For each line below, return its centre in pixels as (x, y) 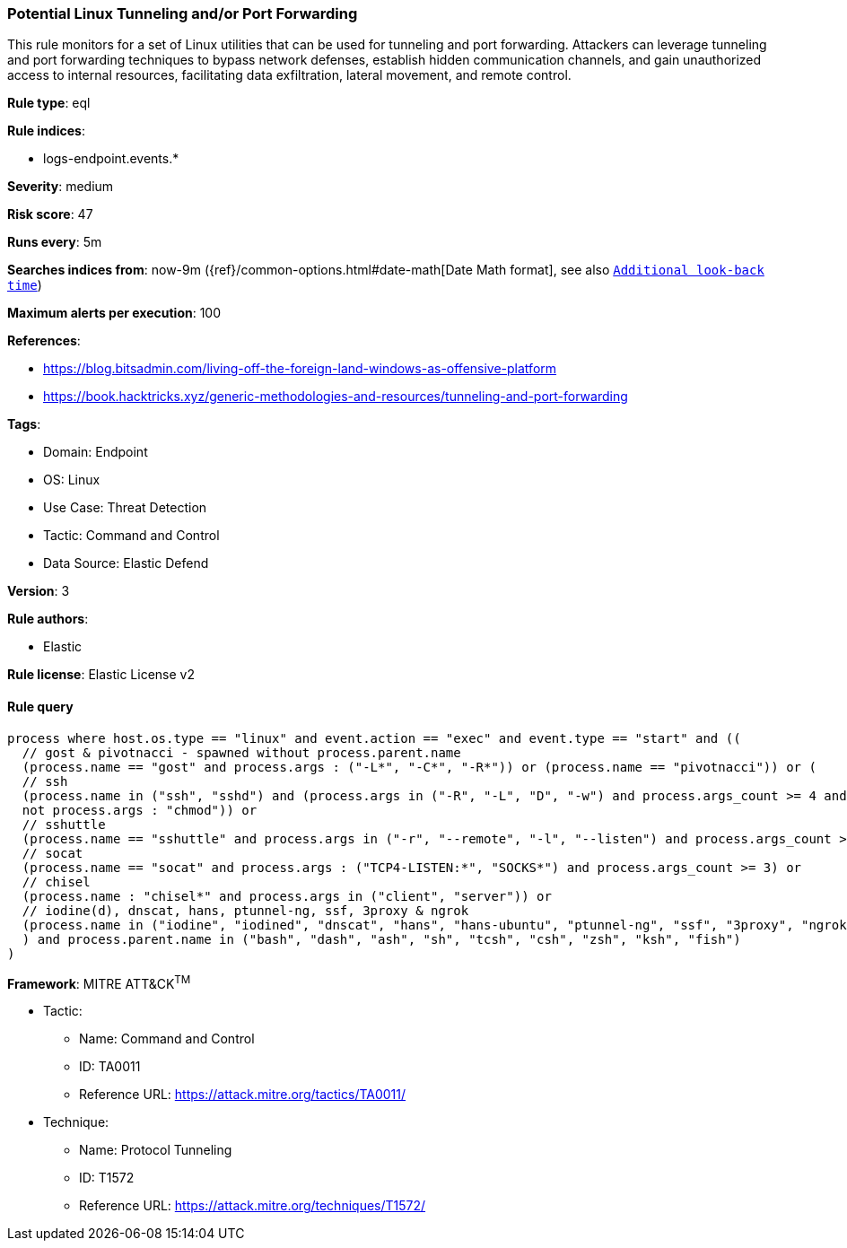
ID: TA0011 (110, 1067)
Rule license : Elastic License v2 (101, 675)
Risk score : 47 (50, 214)
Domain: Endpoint (96, 452)
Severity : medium (61, 187)
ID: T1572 (107, 1178)
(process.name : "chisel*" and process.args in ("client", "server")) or (287, 896)
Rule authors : (48, 619)
